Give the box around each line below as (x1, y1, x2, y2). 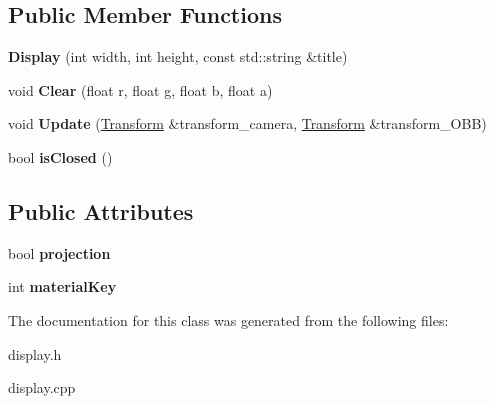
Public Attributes (8, 195, 194, 226)
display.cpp (8, 377, 76, 398)
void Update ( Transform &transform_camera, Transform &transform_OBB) (8, 113, 487, 134)
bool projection (8, 242, 111, 263)
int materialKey (8, 276, 117, 297)
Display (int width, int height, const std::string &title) (8, 46, 348, 67)
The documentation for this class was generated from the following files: (8, 309, 449, 330)
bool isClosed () (8, 146, 113, 167)
